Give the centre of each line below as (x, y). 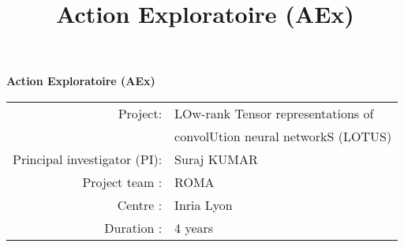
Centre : (140, 204)
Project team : (122, 182)
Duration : (133, 227)
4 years (194, 227)
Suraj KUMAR (216, 159)
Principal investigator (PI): (88, 159)
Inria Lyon (204, 204)
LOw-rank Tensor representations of (274, 113)
